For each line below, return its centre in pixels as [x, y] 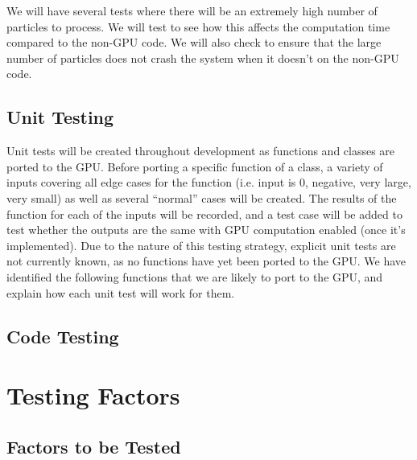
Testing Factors [93, 395]
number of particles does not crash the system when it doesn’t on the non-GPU [203, 57]
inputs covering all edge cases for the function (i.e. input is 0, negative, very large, [209, 182]
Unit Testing [60, 117]
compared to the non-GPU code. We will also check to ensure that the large [194, 42]
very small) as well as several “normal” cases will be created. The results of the [202, 197]
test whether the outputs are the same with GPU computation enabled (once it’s [206, 230]
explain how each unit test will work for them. [121, 292]
